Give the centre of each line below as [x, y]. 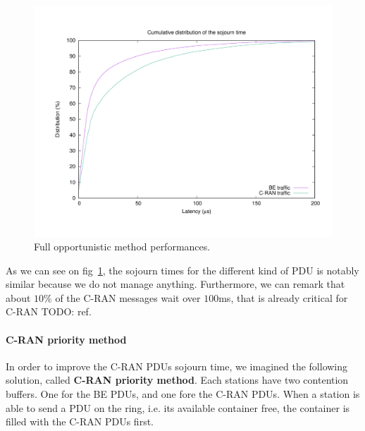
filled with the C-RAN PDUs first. [80, 421]
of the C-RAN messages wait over [128, 297]
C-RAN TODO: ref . [49, 311]
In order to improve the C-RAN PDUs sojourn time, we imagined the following [177, 366]
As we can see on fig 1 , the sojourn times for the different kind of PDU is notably [182, 270]
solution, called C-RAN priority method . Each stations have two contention [177, 380]
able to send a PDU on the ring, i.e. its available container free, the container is [178, 407]
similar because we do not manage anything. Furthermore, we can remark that [175, 284]
